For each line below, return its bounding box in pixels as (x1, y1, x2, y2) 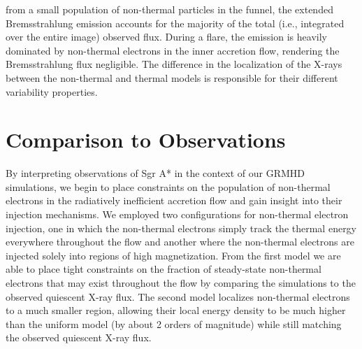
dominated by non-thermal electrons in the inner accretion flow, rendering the (6, 43, 340, 57)
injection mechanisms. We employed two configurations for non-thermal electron (6, 207, 349, 222)
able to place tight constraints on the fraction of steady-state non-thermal (6, 262, 321, 276)
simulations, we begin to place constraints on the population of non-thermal (6, 179, 331, 194)
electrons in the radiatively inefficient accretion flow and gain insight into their (6, 193, 342, 208)
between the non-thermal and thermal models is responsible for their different (6, 70, 338, 85)
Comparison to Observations (6, 125, 286, 154)
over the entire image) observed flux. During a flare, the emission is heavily (6, 29, 327, 44)
